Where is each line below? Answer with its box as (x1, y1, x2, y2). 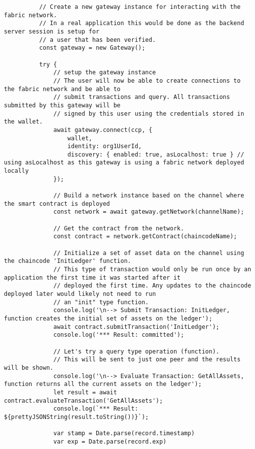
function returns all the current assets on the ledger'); (4, 381, 202, 388)
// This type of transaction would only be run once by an (53, 266, 252, 273)
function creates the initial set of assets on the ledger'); (4, 315, 213, 322)
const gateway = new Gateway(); (39, 44, 146, 52)
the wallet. (4, 118, 43, 126)
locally (4, 167, 29, 175)
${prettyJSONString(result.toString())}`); (4, 413, 149, 420)
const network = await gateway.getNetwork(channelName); (53, 208, 244, 216)
